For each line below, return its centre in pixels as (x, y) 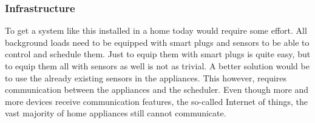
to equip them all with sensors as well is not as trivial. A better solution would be (157, 66)
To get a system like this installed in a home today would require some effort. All (156, 30)
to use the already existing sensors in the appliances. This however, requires (146, 77)
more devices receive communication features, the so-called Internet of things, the (156, 101)
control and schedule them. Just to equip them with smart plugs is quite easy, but (158, 54)
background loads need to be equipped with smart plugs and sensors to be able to (157, 42)
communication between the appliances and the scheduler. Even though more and (157, 90)
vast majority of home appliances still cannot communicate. (116, 113)
